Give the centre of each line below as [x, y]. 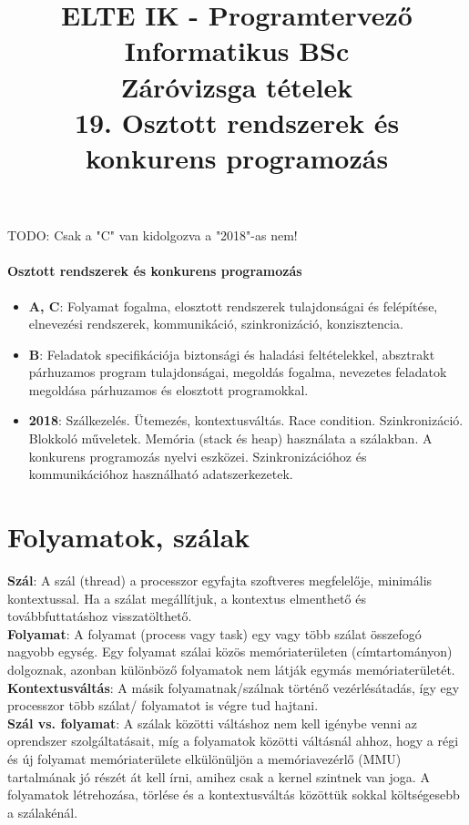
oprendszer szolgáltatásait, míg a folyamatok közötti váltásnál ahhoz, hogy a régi [233, 741]
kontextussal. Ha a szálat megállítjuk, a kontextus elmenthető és [187, 598]
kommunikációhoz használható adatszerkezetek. [161, 474]
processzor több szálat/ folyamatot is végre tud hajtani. [163, 705]
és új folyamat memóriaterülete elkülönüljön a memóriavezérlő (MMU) [204, 758]
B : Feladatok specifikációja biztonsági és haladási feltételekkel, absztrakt [232, 354]
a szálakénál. [43, 812]
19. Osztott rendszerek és [237, 122]
